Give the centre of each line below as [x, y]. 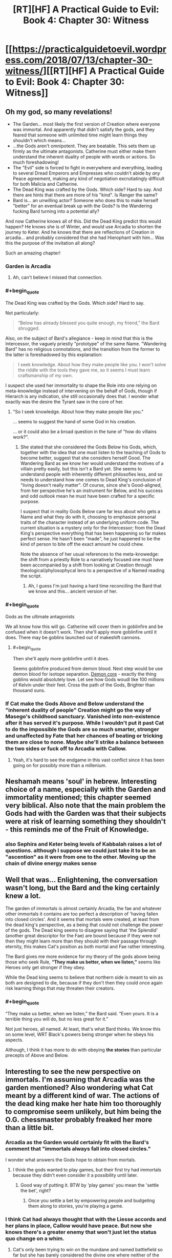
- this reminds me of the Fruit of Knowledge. [77, 829]
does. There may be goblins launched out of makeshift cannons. [73, 638]
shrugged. [29, 328]
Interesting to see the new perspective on [73, 1072]
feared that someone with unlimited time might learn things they [80, 135]
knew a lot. [23, 896]
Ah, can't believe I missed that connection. [58, 278]
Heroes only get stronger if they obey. [45, 967]
